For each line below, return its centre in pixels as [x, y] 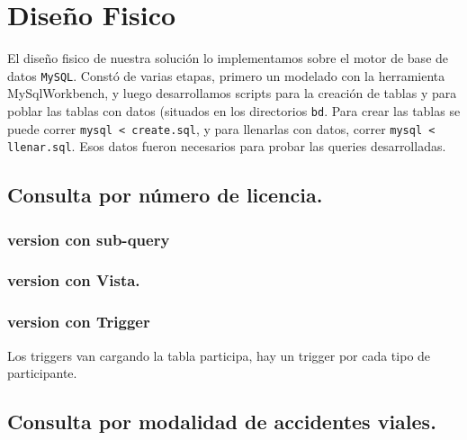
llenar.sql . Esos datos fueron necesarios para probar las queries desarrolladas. [227, 146]
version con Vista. [74, 280]
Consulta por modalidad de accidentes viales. [222, 422]
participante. [42, 373]
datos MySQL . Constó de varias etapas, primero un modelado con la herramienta [226, 75]
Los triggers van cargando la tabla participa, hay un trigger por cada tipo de [219, 355]
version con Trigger [79, 322]
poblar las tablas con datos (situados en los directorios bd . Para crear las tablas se [234, 110]
